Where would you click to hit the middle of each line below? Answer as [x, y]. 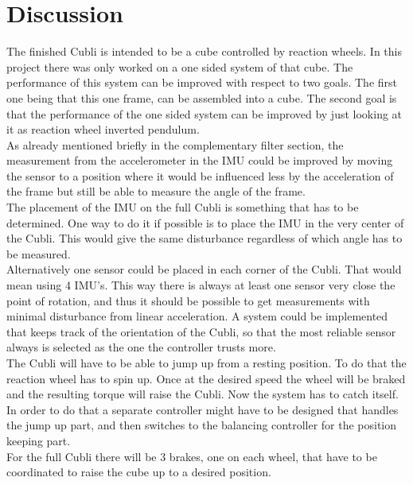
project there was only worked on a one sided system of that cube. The [180, 66]
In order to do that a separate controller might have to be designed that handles [203, 409]
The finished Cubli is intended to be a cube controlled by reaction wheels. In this [204, 51]
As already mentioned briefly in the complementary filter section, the [175, 144]
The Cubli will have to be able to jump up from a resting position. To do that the [206, 363]
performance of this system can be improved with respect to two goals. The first [202, 82]
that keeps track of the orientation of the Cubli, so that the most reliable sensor [201, 331]
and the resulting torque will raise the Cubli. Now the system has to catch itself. [203, 394]
